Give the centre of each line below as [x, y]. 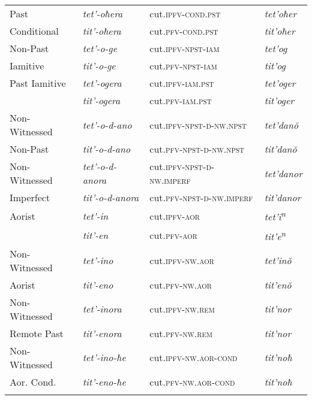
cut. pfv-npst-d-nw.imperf [201, 197]
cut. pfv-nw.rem [181, 333]
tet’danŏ [281, 125]
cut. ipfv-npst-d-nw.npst [198, 125]
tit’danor [283, 197]
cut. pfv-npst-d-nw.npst [197, 149]
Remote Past [37, 333]
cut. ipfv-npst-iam [184, 48]
